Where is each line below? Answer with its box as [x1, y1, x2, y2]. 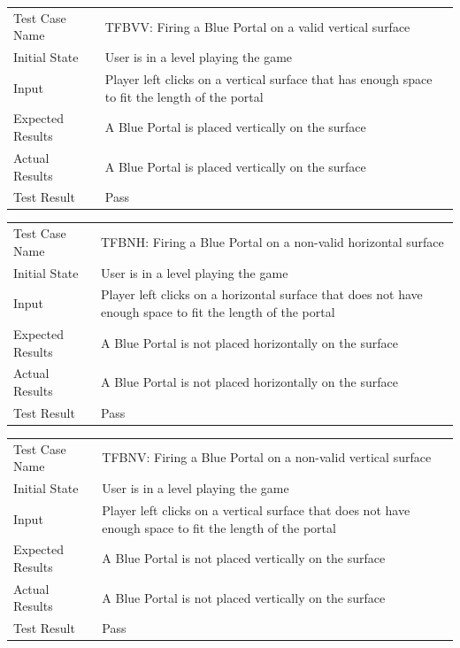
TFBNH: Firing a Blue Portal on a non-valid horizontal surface [101, 232, 444, 251]
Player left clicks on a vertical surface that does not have [102, 500, 410, 519]
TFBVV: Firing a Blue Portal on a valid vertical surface [104, 17, 410, 35]
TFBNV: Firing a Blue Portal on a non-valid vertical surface [102, 448, 432, 467]
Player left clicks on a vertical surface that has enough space [104, 70, 433, 89]
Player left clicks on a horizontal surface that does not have [101, 285, 423, 304]
